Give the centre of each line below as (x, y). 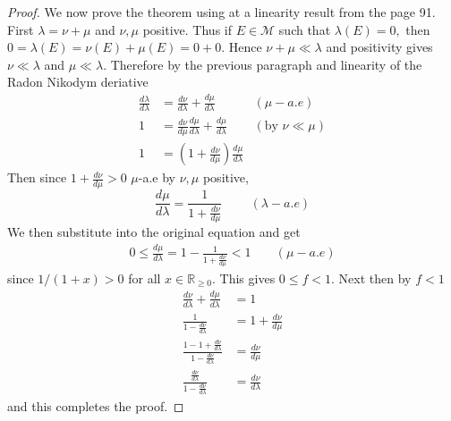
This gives (247, 278)
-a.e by (157, 177)
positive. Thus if (187, 29)
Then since (37, 177)
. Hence (242, 47)
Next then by (375, 278)
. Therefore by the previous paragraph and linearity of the (263, 64)
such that (305, 29)
